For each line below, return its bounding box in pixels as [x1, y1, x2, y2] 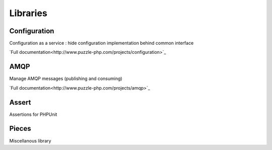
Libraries [9, 8, 47, 19]
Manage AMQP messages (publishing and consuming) [9, 76, 123, 82]
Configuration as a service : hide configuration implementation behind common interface [9, 40, 194, 46]
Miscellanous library [9, 137, 51, 143]
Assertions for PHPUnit [9, 111, 57, 117]
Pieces [9, 124, 31, 133]
